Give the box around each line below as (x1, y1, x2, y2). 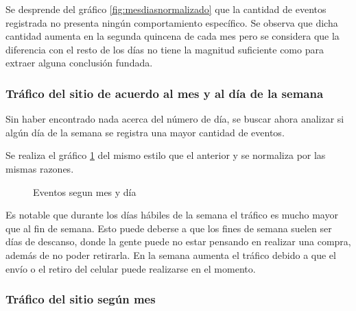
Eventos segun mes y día (33, 184, 137, 199)
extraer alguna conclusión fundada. (5, 55, 153, 70)
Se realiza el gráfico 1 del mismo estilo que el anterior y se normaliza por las (5, 148, 326, 162)
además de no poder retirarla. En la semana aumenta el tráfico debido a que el (5, 247, 336, 262)
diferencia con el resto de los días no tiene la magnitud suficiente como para (5, 42, 324, 56)
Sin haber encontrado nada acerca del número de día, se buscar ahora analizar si (5, 112, 344, 126)
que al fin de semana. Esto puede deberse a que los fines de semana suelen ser (5, 221, 332, 235)
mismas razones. (5, 161, 74, 175)
